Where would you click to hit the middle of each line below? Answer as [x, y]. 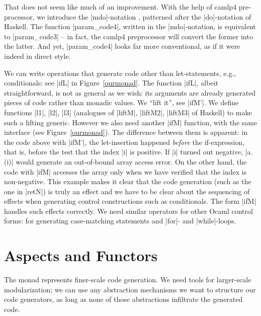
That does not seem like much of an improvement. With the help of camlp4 [120, 7]
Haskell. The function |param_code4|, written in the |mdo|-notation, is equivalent [130, 26]
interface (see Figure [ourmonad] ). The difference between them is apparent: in [126, 132]
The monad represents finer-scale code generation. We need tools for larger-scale [128, 280]
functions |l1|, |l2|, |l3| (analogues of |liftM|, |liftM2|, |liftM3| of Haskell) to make [128, 112]
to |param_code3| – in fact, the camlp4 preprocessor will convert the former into [128, 36]
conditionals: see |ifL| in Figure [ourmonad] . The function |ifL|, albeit [111, 83]
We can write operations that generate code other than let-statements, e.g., [120, 73]
